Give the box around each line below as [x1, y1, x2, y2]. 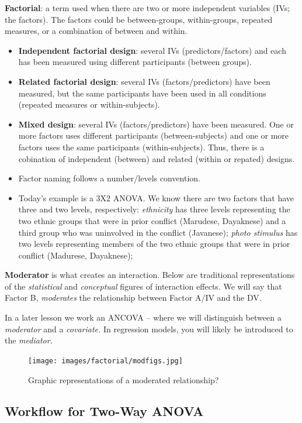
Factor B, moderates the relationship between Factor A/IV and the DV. [5, 291, 262, 304]
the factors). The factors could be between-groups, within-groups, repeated [5, 13, 273, 25]
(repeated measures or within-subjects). [18, 98, 160, 111]
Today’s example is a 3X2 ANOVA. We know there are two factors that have [18, 191, 294, 204]
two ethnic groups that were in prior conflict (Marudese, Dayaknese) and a [18, 214, 286, 226]
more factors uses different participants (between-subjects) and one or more [18, 129, 289, 142]
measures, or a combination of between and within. [5, 25, 188, 37]
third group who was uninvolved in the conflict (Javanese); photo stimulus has [18, 226, 298, 238]
